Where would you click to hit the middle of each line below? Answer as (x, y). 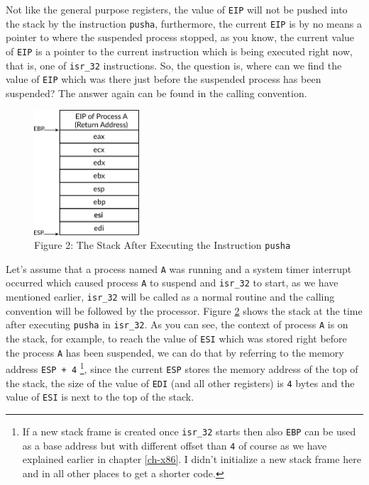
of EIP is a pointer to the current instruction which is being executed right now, (179, 51)
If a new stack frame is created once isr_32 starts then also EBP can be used (189, 431)
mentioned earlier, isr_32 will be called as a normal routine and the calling (170, 297)
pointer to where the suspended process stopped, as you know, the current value (180, 37)
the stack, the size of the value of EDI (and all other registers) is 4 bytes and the (180, 383)
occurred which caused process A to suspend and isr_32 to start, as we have (172, 283)
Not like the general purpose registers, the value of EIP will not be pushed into (177, 9)
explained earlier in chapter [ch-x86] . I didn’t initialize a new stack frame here (192, 459)
